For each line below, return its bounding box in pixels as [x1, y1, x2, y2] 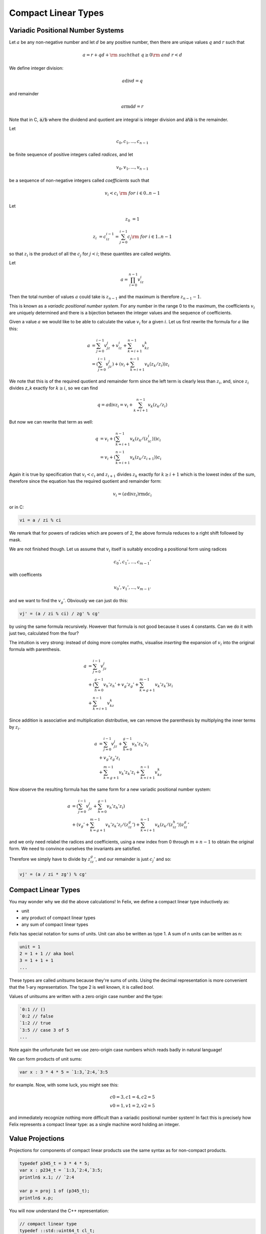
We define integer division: [9, 65, 64, 71]
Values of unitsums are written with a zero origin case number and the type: [9, 993, 163, 999]
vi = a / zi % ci [19, 517, 62, 523]
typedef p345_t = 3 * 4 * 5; [19, 1160, 90, 1166]
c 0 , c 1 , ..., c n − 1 [116, 139, 149, 146]
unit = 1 [19, 944, 41, 950]
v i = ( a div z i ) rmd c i [113, 491, 152, 498]
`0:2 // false [19, 1013, 54, 1019]
